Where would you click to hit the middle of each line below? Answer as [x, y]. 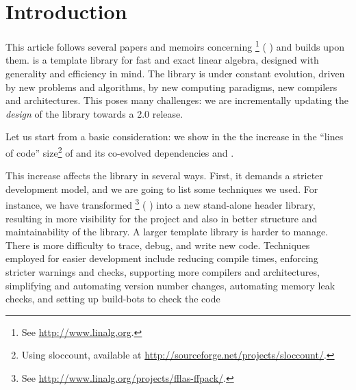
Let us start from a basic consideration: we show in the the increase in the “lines [175, 136]
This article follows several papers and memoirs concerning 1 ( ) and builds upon [175, 45]
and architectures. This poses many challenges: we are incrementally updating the [177, 100]
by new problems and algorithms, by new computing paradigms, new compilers [171, 87]
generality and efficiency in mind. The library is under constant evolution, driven [175, 73]
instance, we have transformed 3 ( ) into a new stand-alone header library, [161, 204]
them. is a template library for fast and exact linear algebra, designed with [162, 60]
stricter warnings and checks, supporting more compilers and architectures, [163, 272]
